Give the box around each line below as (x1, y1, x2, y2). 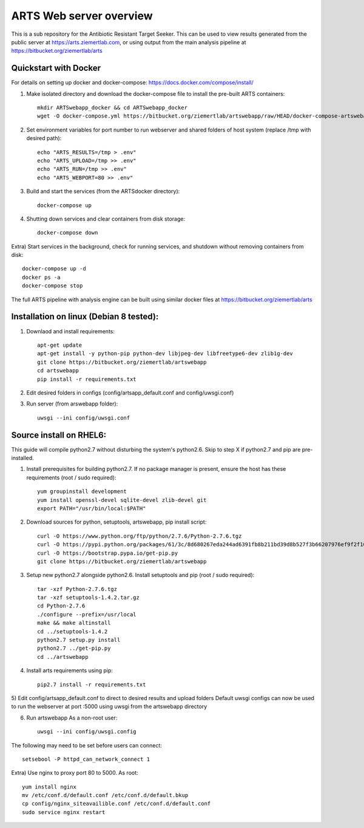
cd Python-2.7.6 (37, 603, 86, 609)
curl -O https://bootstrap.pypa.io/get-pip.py (37, 549, 178, 556)
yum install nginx (22, 783, 77, 790)
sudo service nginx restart (22, 809, 106, 815)
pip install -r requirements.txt (37, 376, 136, 382)
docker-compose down (37, 229, 98, 236)
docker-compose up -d (22, 265, 86, 272)
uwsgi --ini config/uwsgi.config (37, 728, 136, 735)
